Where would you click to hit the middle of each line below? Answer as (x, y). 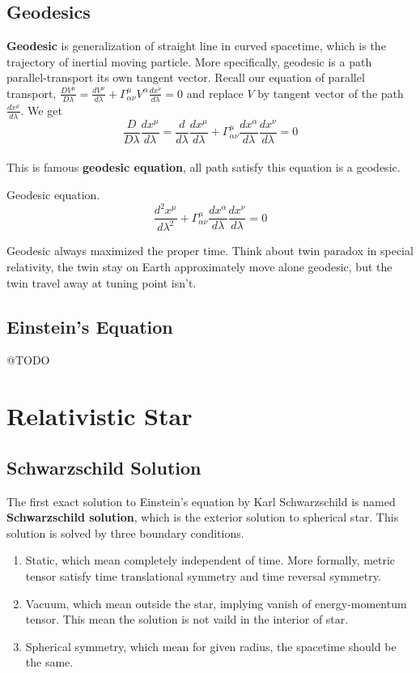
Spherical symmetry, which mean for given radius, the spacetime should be (211, 646)
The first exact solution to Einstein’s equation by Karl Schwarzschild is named (201, 501)
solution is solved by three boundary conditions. (125, 532)
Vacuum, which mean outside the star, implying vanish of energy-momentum (216, 603)
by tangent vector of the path (331, 93)
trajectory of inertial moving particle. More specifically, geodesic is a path (189, 61)
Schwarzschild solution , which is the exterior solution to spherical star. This (203, 517)
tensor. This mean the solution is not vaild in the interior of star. (187, 619)
